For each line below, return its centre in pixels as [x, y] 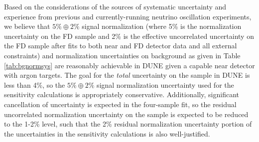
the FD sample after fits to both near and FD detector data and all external [121, 46]
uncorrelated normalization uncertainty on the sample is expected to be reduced [126, 114]
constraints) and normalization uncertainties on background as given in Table [122, 55]
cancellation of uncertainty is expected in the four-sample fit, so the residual [120, 104]
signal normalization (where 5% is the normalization [162, 26]
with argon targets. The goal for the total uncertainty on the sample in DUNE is [127, 75]
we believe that [27, 26]
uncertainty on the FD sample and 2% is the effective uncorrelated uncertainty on [129, 36]
